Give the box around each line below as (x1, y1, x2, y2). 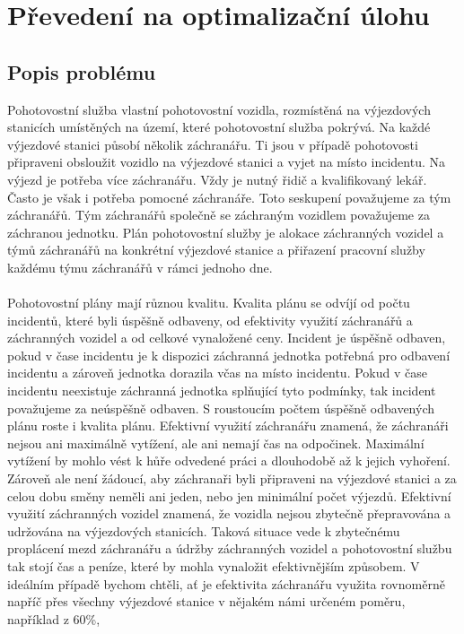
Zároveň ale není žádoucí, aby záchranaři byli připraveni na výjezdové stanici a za (7, 469, 457, 488)
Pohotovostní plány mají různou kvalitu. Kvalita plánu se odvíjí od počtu (7, 293, 410, 312)
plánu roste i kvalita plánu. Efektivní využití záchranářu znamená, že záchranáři (7, 416, 449, 435)
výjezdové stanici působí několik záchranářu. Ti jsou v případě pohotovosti (7, 135, 418, 153)
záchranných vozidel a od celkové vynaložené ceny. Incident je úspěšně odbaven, (7, 328, 446, 347)
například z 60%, (7, 609, 101, 628)
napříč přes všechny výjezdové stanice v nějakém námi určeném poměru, (7, 592, 406, 611)
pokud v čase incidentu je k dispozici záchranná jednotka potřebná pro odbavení (7, 345, 451, 364)
